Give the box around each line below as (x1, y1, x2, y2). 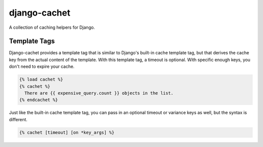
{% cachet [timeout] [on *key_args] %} (19, 129, 114, 135)
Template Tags (9, 37, 55, 45)
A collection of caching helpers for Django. (9, 24, 95, 30)
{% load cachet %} (19, 77, 63, 83)
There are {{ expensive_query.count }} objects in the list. (24, 90, 174, 96)
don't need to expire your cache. (9, 63, 75, 69)
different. (9, 116, 28, 122)
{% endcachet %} (19, 97, 58, 103)
